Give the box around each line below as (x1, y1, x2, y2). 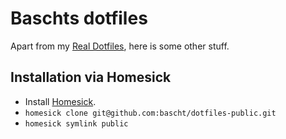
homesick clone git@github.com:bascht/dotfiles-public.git (24, 108, 277, 118)
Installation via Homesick (10, 69, 172, 86)
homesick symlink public (24, 118, 129, 129)
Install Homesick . (24, 95, 97, 107)
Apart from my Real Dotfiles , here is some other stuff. (10, 40, 230, 52)
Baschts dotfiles (10, 7, 148, 30)
